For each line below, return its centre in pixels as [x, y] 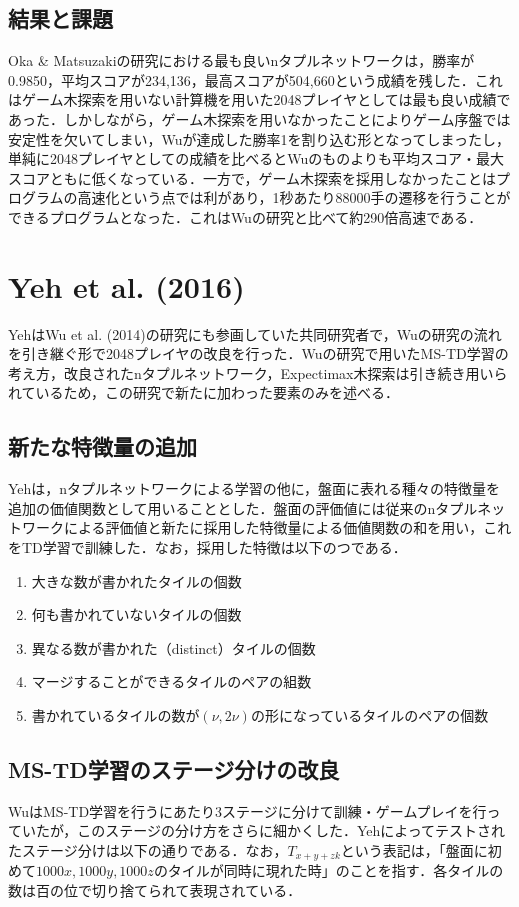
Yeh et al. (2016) [126, 285]
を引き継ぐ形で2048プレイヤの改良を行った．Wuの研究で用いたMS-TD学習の [258, 353]
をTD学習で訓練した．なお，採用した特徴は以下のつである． [207, 547]
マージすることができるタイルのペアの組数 [171, 681]
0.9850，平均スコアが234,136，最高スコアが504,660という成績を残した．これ [255, 79]
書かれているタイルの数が [115, 715]
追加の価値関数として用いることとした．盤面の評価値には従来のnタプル [243, 507]
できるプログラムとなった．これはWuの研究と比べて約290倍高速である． [245, 216]
